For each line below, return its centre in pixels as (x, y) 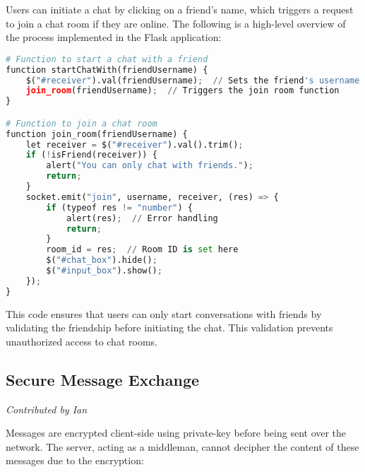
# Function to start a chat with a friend (107, 59)
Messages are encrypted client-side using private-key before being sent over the (176, 433)
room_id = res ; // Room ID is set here (142, 250)
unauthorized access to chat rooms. (82, 341)
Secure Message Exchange (103, 379)
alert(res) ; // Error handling (142, 218)
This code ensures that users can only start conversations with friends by (164, 313)
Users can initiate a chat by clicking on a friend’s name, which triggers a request (180, 9)
